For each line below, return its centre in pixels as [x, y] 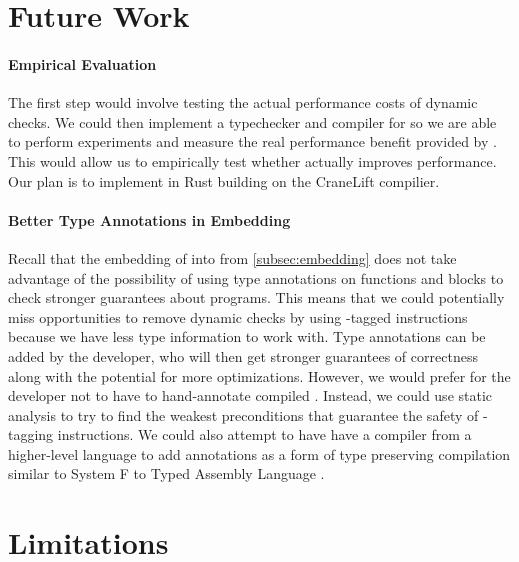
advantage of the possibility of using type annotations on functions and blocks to [256, 277]
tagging [31, 434]
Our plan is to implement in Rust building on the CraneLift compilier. [224, 180]
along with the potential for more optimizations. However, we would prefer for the [259, 375]
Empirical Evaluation [82, 63]
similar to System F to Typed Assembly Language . [166, 473]
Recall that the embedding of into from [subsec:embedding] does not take [232, 257]
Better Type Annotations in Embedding [149, 219]
